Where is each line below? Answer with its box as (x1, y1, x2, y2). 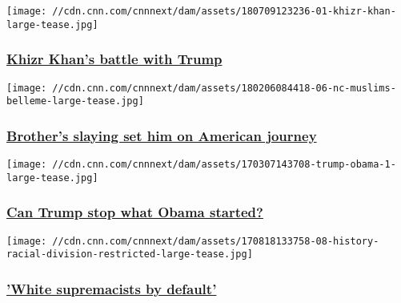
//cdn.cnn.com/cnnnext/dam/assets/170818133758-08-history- (52, 235, 379, 247)
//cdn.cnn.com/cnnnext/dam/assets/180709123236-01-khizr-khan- (52, 6, 396, 17)
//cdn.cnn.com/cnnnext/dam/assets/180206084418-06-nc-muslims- (52, 82, 396, 94)
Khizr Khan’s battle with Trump (6, 49, 223, 69)
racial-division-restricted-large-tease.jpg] (6, 248, 253, 261)
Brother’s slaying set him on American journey (6, 125, 317, 145)
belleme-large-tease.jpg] (6, 95, 144, 107)
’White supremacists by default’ (6, 278, 217, 298)
